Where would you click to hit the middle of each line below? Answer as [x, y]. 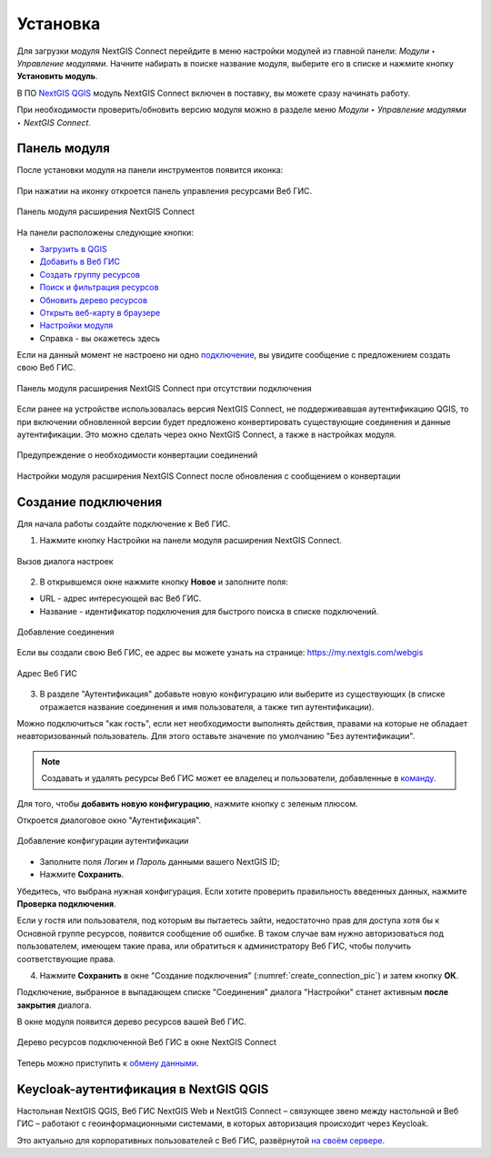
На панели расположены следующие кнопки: [105, 232]
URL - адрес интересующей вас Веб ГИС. [120, 599]
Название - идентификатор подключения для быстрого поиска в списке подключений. [209, 611]
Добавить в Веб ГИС [80, 262]
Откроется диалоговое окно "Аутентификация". [109, 820]
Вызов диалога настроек [65, 561]
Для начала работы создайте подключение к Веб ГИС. [124, 523]
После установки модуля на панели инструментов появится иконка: [150, 170]
